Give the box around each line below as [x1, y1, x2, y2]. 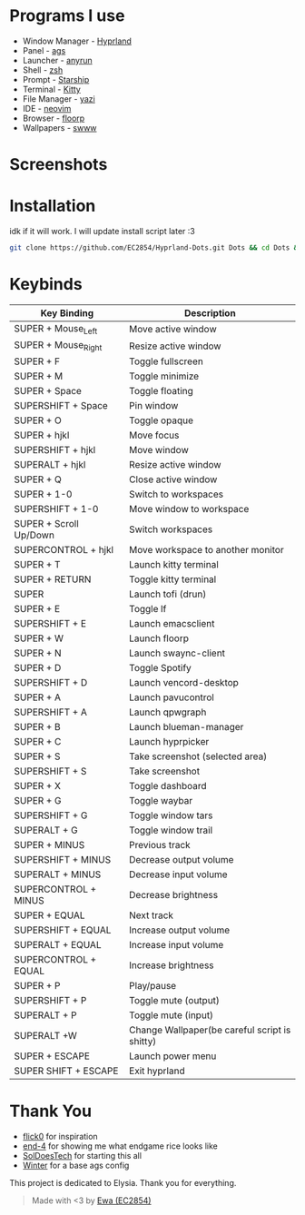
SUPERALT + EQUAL [14, 939, 102, 952]
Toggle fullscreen [128, 355, 204, 368]
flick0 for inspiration [22, 1131, 98, 1142]
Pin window [128, 400, 179, 412]
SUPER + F [14, 355, 61, 368]
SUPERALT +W [14, 1030, 77, 1042]
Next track [128, 909, 174, 922]
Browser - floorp [22, 113, 85, 123]
